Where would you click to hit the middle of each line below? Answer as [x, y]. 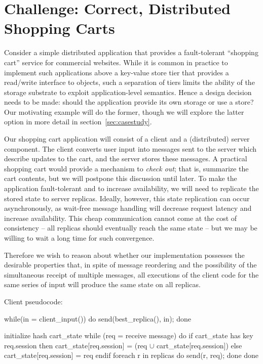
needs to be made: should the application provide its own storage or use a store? [129, 102]
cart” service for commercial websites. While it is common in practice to [116, 62]
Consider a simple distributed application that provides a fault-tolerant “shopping [131, 52]
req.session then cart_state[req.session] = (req [76, 345]
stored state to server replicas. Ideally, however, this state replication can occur [127, 198]
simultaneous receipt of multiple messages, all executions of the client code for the [131, 274]
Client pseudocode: [33, 301]
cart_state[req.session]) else [199, 345]
